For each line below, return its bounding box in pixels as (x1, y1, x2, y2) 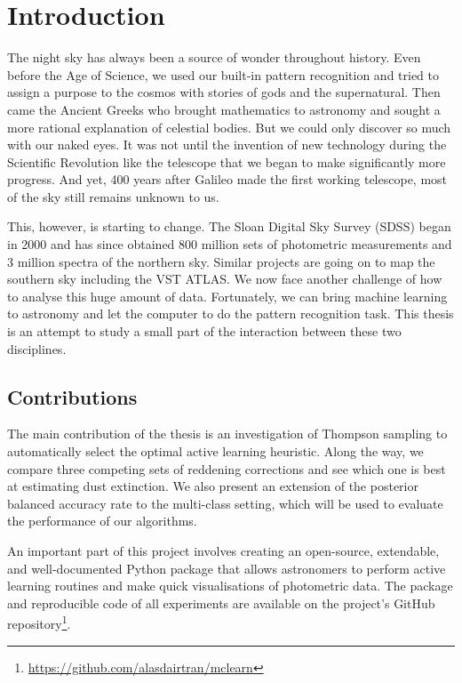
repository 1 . (7, 612, 71, 633)
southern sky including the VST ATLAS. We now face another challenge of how (7, 269, 442, 288)
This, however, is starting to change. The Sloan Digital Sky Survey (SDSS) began (7, 217, 451, 236)
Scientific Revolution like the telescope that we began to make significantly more (7, 152, 446, 171)
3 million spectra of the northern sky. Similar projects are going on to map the (7, 252, 435, 270)
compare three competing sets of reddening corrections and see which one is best (7, 459, 446, 478)
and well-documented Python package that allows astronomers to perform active (7, 558, 446, 577)
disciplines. (7, 339, 67, 358)
